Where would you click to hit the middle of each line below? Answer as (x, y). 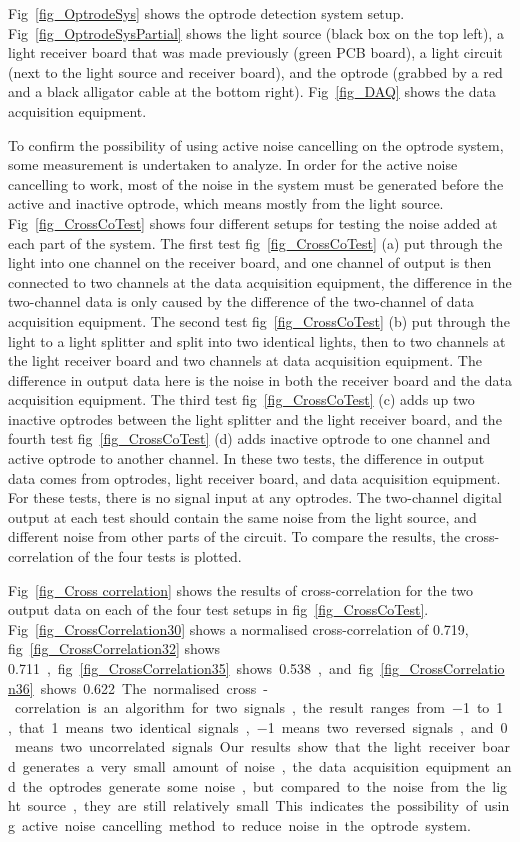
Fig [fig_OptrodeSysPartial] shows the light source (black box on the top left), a (256, 32)
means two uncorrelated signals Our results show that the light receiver (245, 746)
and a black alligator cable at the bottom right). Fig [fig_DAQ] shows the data (252, 91)
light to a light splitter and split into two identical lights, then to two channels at (257, 340)
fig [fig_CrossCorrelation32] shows (114, 648)
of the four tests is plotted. (160, 556)
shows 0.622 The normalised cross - (154, 687)
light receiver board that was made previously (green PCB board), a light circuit (255, 52)
